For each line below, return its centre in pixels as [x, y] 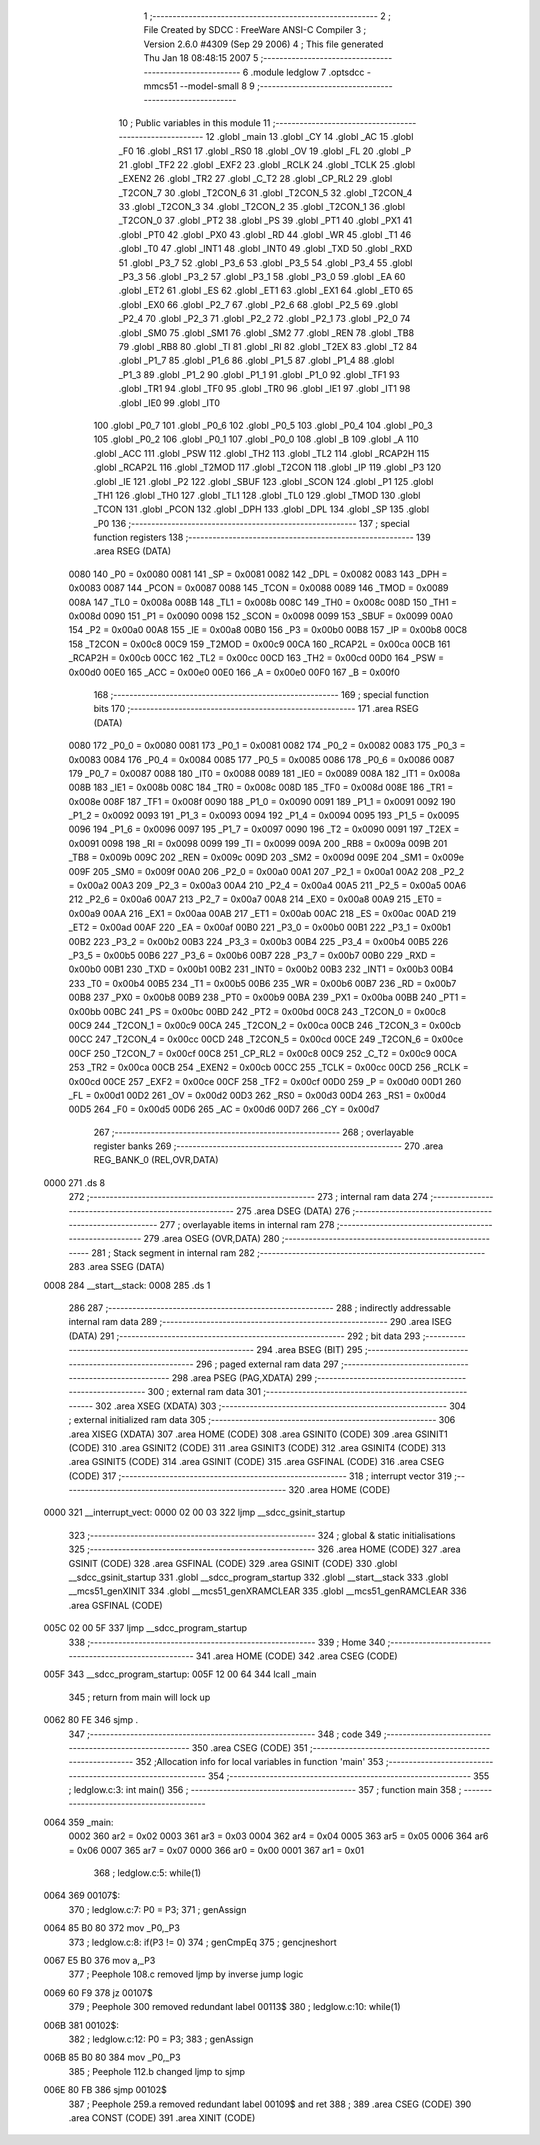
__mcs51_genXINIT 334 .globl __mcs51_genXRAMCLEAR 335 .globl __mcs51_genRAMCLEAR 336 [267, 1591]
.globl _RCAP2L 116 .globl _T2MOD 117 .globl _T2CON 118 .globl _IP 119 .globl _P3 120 [267, 467]
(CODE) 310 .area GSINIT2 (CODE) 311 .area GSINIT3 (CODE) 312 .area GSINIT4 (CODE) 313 [257, 1447]
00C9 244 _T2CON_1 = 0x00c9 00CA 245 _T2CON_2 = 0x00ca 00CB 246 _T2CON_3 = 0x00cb [265, 1025]
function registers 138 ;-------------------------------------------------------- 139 [262, 537]
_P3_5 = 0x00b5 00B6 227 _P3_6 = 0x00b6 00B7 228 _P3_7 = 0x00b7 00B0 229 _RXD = [252, 955]
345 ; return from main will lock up [139, 1697]
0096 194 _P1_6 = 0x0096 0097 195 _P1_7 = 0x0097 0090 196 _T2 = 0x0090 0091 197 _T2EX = [264, 829]
